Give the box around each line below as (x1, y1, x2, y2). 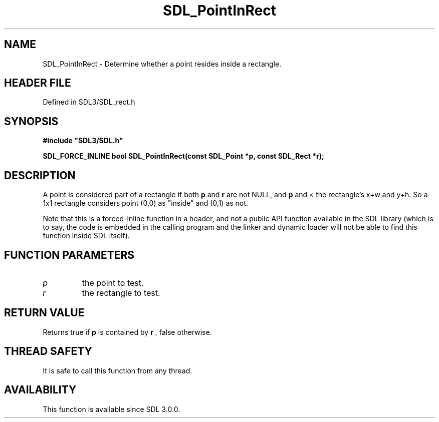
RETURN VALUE (4, 306, 85, 319)
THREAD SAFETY (4, 345, 92, 358)
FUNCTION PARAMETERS (4, 248, 134, 261)
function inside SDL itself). (43, 231, 130, 240)
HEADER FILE (4, 77, 71, 90)
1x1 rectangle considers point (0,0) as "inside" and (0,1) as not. (43, 199, 248, 208)
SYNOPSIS (4, 115, 59, 128)
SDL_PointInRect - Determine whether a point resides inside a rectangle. (43, 59, 282, 68)
